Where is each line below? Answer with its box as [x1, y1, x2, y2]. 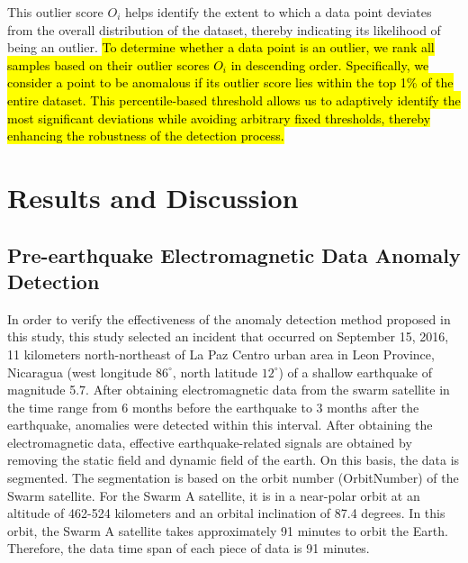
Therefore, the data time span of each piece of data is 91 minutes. [7, 539, 370, 558]
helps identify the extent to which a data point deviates [124, 3, 432, 21]
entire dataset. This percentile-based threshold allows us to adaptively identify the [7, 90, 461, 109]
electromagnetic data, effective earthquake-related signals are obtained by [7, 432, 412, 451]
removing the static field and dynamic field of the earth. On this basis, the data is [7, 450, 460, 469]
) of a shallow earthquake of [278, 362, 432, 381]
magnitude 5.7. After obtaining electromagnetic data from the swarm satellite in [7, 380, 450, 399]
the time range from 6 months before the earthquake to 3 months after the [7, 397, 419, 416]
